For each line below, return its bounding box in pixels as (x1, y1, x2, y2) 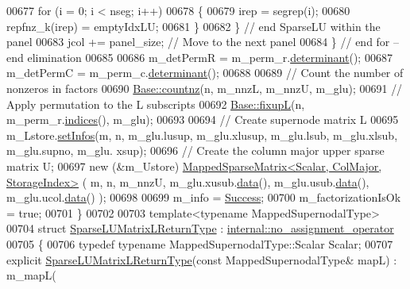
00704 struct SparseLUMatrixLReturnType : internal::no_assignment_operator (6, 220, 394, 237)
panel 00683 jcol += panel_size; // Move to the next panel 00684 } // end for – (6, 33, 400, 50)
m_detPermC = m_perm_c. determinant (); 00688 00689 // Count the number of (6, 64, 404, 81)
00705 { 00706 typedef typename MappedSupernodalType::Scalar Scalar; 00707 (6, 235, 393, 252)
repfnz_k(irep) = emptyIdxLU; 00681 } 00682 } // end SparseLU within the (6, 17, 381, 34)
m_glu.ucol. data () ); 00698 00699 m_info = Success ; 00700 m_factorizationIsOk (6, 189, 401, 206)
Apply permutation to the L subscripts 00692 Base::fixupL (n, (6, 95, 305, 112)
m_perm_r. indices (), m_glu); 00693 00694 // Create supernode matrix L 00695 (6, 111, 399, 128)
